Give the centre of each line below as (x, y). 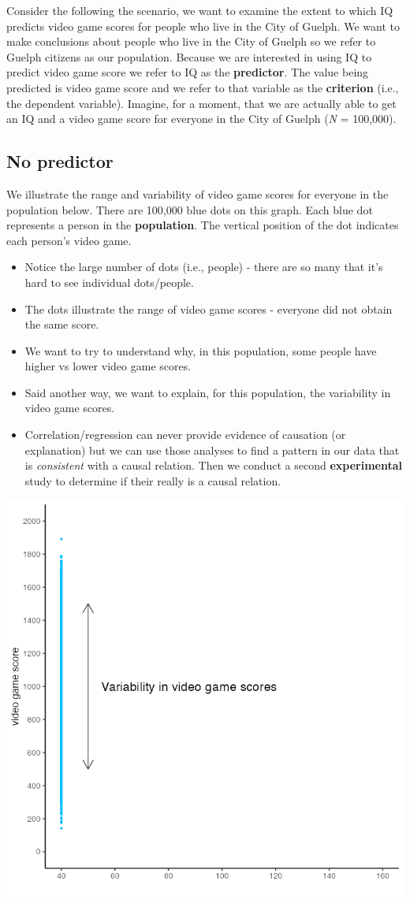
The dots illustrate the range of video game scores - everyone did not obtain (209, 308)
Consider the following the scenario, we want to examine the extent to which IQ (200, 10)
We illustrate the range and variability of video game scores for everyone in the (198, 193)
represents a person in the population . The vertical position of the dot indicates (203, 225)
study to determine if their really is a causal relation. (153, 480)
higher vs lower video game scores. (108, 366)
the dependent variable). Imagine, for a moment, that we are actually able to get (201, 103)
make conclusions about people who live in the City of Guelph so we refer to (191, 41)
